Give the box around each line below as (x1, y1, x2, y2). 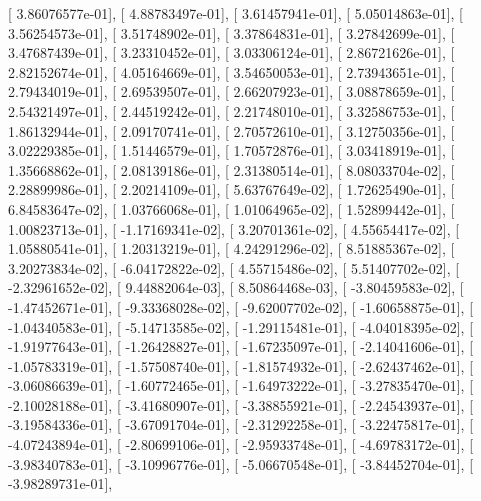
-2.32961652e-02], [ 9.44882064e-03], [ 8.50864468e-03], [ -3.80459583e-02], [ (8, 277, 464, 298)
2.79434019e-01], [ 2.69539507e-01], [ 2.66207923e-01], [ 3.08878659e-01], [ (8, 81, 455, 102)
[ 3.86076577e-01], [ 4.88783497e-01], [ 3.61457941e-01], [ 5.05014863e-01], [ (8, 3, 463, 23)
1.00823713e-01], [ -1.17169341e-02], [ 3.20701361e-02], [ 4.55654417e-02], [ (8, 218, 460, 239)
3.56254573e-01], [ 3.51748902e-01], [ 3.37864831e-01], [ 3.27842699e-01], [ (8, 22, 455, 43)
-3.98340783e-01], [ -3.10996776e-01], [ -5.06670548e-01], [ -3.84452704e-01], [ (8, 453, 474, 474)
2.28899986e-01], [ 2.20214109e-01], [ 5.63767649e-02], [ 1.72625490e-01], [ (8, 179, 455, 200)
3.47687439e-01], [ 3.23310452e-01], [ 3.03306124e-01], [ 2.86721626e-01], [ (8, 42, 455, 63)
